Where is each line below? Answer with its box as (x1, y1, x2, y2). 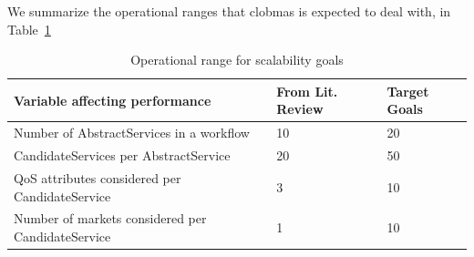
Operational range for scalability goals (130, 50, 344, 69)
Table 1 (7, 19, 51, 38)
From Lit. (276, 81, 338, 100)
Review (276, 99, 324, 118)
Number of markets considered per (14, 209, 207, 228)
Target (386, 81, 429, 100)
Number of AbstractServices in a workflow (14, 123, 250, 142)
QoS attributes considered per (14, 168, 181, 187)
